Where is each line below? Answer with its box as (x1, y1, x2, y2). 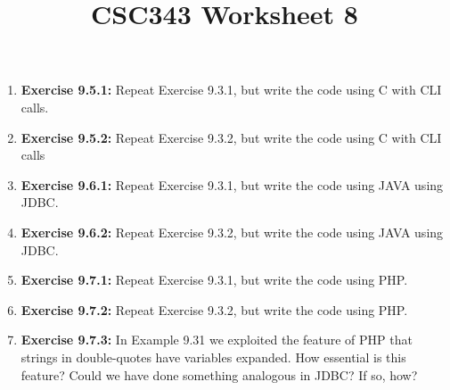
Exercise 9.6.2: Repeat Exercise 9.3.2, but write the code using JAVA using (20, 222, 444, 241)
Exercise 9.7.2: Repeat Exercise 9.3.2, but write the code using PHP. (20, 300, 408, 319)
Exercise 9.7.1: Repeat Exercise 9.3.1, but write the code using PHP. (20, 270, 408, 289)
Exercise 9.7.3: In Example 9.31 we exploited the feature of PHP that (20, 330, 413, 349)
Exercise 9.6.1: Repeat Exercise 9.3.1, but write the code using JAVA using (20, 175, 444, 194)
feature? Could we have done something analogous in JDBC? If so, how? (20, 365, 418, 384)
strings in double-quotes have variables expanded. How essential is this (20, 347, 406, 366)
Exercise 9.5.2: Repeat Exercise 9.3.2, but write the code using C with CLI (20, 128, 442, 146)
